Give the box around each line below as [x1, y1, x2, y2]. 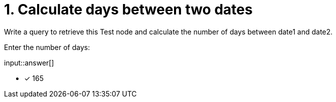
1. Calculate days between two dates [4, 1, 253, 18]
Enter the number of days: [4, 42, 90, 51]
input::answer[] [4, 58, 54, 67]
